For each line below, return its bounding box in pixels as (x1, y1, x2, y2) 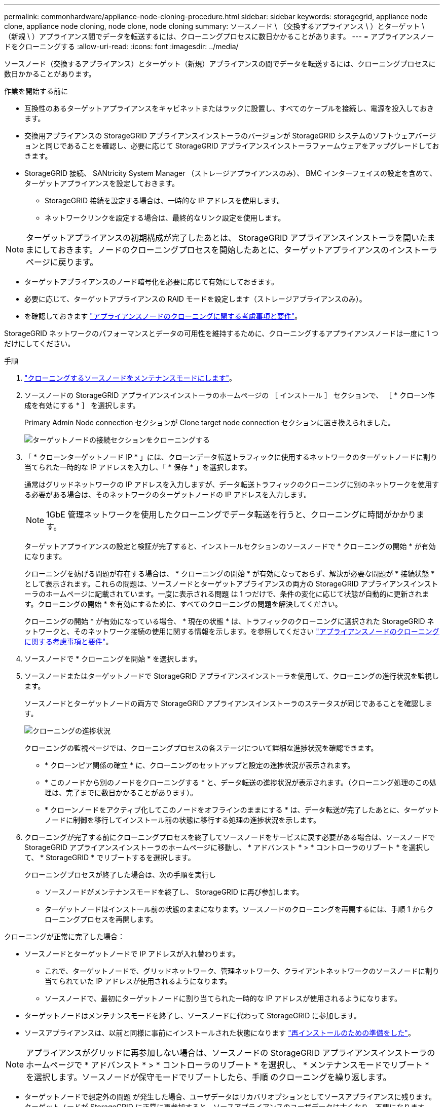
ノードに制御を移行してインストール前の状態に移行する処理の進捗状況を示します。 (45, 816, 320, 824)
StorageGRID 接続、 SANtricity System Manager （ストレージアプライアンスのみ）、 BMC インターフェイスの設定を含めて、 (24, 169, 437, 177)
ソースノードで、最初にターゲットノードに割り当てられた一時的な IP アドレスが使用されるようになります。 (45, 994, 401, 1003)
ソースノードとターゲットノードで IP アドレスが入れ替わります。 (24, 949, 240, 958)
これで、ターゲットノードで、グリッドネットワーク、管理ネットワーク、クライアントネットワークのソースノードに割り (45, 967, 439, 975)
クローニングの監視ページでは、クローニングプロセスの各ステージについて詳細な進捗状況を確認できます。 (24, 744, 378, 752)
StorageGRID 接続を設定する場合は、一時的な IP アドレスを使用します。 (45, 196, 284, 205)
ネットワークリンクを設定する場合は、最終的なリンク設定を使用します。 (45, 213, 285, 222)
